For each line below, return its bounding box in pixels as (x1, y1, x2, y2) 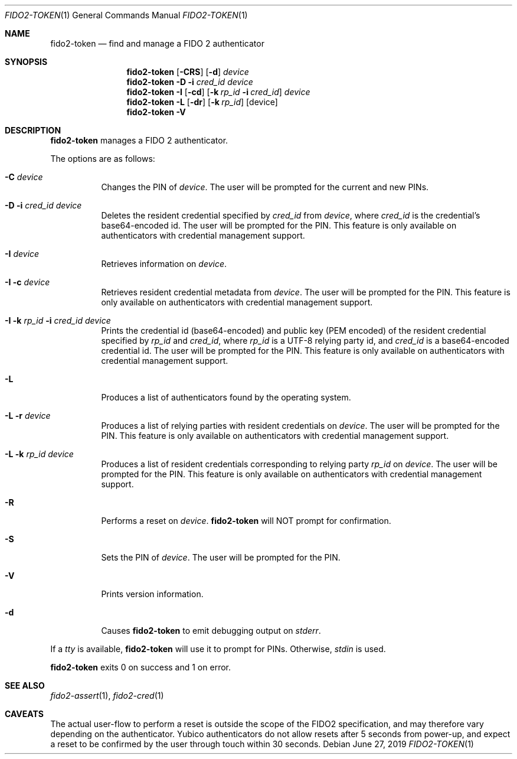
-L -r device (5, 411, 51, 421)
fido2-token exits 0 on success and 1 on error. (50, 662, 231, 672)
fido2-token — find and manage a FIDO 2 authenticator (50, 38, 264, 48)
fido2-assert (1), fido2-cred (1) (50, 690, 164, 701)
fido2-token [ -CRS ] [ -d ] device (126, 67, 249, 77)
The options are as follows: (50, 154, 155, 164)
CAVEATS (5, 709, 44, 719)
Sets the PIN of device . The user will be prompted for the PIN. (101, 552, 341, 562)
